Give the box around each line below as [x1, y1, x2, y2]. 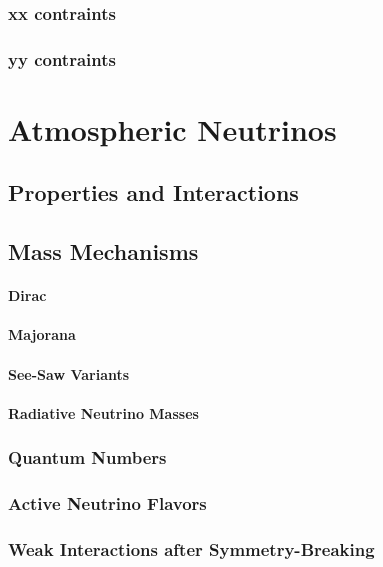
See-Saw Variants [8, 363, 130, 384]
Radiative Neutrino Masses [8, 402, 199, 423]
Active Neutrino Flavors [8, 491, 207, 516]
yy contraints [8, 46, 116, 71]
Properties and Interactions [8, 177, 299, 208]
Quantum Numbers [8, 445, 167, 470]
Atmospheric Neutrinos [8, 108, 337, 149]
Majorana [8, 324, 76, 345]
